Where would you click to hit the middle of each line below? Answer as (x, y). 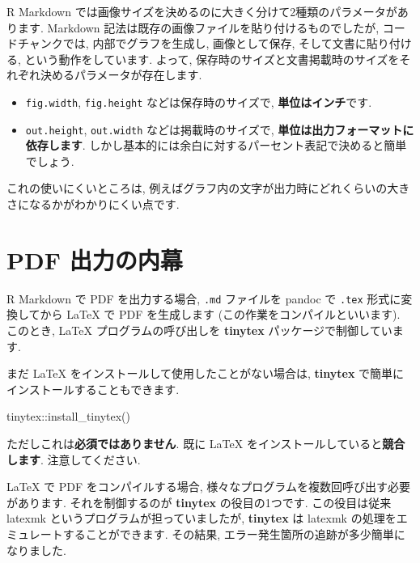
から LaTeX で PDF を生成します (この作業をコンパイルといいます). (220, 314)
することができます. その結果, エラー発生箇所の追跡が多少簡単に (234, 533)
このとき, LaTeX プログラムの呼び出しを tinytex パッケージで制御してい (199, 330)
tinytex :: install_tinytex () (68, 416)
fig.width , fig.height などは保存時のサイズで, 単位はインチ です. (199, 102)
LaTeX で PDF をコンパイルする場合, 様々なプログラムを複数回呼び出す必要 (208, 487)
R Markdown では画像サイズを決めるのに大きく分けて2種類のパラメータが (202, 11)
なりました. (36, 550)
